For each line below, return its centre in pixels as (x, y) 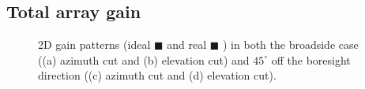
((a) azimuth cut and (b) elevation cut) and (144, 59)
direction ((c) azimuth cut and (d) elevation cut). (157, 75)
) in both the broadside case (291, 44)
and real (187, 44)
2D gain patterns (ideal (94, 44)
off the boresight (311, 59)
